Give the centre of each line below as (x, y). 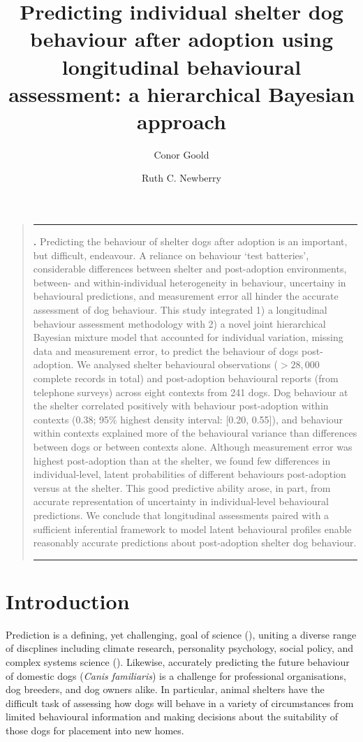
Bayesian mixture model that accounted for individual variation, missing (188, 337)
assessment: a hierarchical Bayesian (181, 93)
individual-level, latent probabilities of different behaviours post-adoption (190, 474)
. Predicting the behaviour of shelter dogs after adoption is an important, (190, 241)
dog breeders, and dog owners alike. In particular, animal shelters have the (165, 689)
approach (181, 121)
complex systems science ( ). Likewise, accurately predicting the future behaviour (178, 662)
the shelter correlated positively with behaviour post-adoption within (181, 406)
